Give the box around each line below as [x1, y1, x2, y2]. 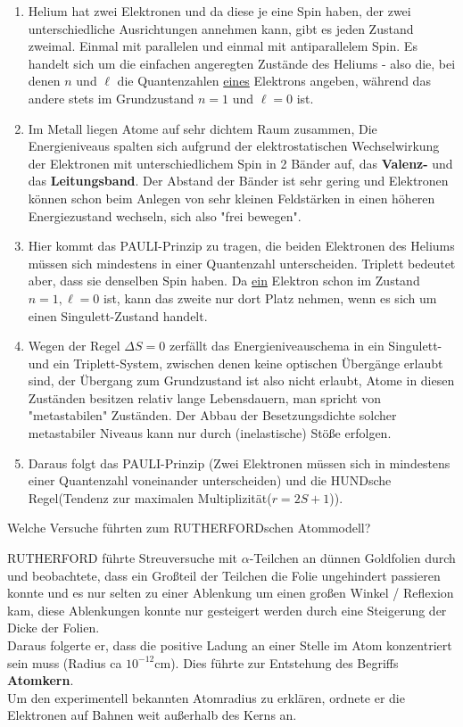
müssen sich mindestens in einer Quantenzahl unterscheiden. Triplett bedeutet [28, 253, 456, 272]
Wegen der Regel [28, 336, 120, 355]
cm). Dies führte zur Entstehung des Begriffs [154, 653, 399, 672]
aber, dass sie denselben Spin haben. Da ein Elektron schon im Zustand [28, 271, 420, 290]
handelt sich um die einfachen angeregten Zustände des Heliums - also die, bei [28, 54, 456, 72]
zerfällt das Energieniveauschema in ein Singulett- [169, 336, 442, 355]
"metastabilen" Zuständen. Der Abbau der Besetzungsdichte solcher [28, 406, 397, 425]
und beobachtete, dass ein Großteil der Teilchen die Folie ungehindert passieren [7, 566, 441, 584]
